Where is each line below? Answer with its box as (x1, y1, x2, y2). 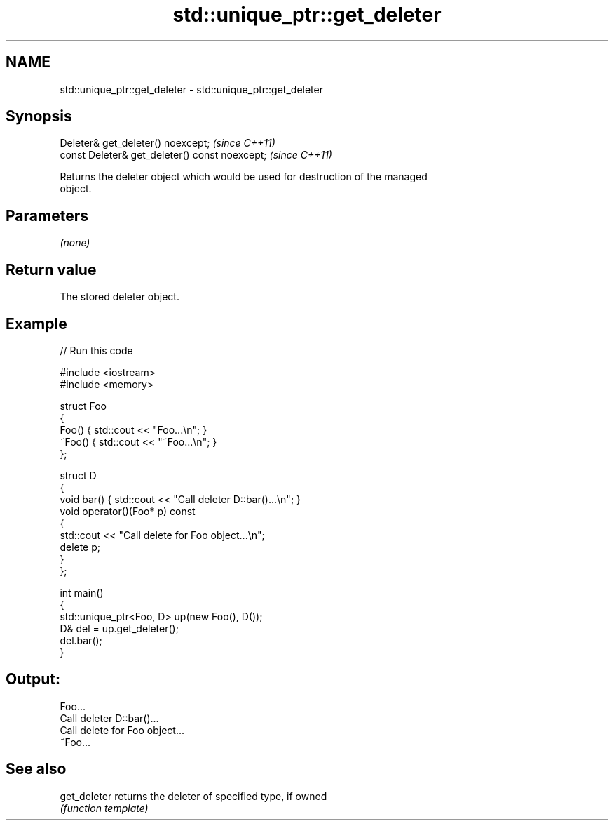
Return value (6, 260, 97, 279)
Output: (6, 670, 60, 688)
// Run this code (60, 344, 133, 357)
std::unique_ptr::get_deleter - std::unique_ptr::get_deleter (60, 83, 323, 95)
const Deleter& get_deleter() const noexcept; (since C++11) (60, 149, 332, 161)
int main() (60, 586, 104, 599)
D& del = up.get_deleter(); (60, 622, 179, 634)
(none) (60, 237, 90, 249)
